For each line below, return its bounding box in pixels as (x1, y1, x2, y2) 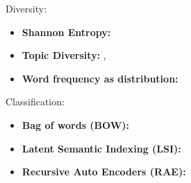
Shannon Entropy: (22, 24, 111, 39)
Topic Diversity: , (22, 48, 106, 62)
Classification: (6, 94, 65, 109)
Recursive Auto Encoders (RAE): (22, 164, 186, 179)
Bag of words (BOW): (22, 117, 130, 132)
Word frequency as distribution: (22, 71, 178, 85)
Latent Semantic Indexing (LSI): (22, 141, 181, 155)
